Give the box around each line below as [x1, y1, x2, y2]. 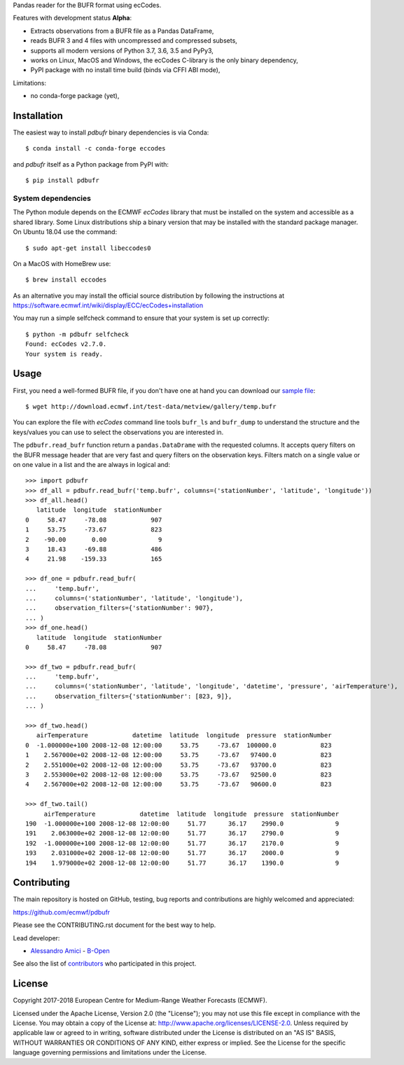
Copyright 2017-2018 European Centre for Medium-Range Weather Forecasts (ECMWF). [13, 996, 267, 1005]
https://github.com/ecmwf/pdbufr [13, 907, 111, 917]
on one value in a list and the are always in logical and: [13, 460, 171, 468]
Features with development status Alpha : [13, 14, 132, 22]
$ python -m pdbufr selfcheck [25, 330, 130, 338]
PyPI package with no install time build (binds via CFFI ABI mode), [30, 66, 221, 74]
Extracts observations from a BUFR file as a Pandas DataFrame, [30, 27, 214, 35]
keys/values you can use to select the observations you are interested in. [13, 428, 224, 436]
